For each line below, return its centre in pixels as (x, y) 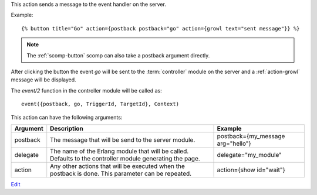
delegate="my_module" (249, 155)
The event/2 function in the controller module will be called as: (86, 90)
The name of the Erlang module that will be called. (119, 151)
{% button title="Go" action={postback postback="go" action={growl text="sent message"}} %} (161, 28)
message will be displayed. (43, 80)
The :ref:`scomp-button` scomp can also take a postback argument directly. (118, 55)
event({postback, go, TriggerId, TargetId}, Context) (100, 104)
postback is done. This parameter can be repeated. (121, 173)
